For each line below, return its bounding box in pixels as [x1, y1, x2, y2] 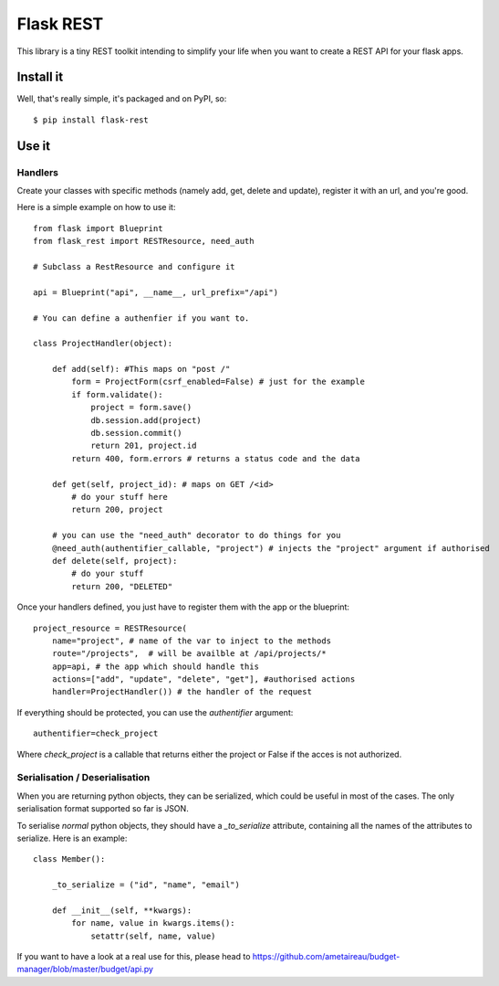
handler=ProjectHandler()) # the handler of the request [51, 686, 312, 697]
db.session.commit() [90, 428, 182, 439]
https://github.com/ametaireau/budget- [252, 951, 400, 962]
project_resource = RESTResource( [33, 622, 187, 633]
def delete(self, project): [51, 556, 178, 566]
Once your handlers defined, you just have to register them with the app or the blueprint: [16, 601, 350, 612]
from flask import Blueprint [33, 223, 163, 233]
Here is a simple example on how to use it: [16, 202, 176, 213]
